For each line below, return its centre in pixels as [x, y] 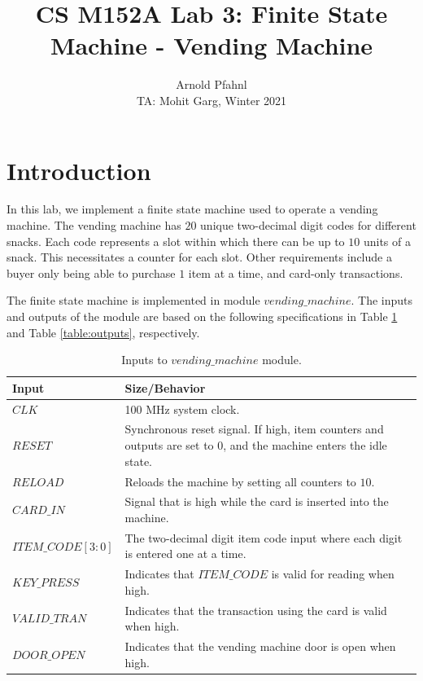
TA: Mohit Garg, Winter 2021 [211, 100]
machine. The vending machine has [94, 225]
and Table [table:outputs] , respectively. [103, 332]
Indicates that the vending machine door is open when [260, 646]
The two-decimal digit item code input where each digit [264, 537]
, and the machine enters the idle [305, 445]
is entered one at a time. [185, 554]
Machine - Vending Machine [211, 45]
